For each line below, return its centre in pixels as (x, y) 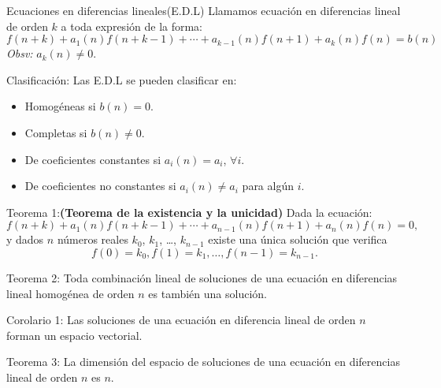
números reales (93, 239)
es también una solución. (208, 293)
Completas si (56, 132)
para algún (268, 186)
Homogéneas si (60, 106)
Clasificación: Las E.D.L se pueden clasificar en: (122, 79)
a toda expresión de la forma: (132, 26)
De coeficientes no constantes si (100, 186)
